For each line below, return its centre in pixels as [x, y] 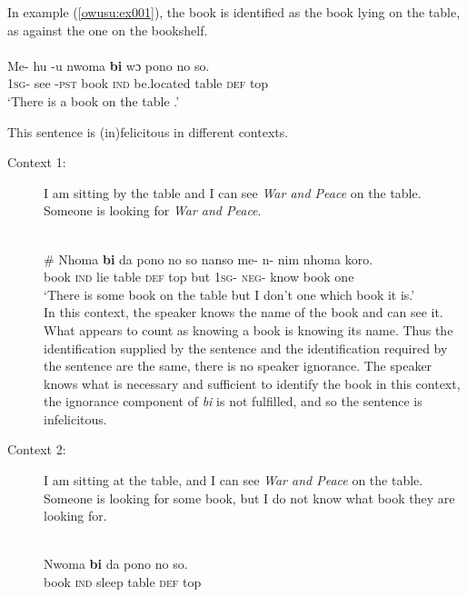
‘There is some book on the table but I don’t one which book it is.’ [229, 294]
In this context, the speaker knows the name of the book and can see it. [243, 312]
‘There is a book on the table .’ [94, 100]
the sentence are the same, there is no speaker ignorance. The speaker [238, 366]
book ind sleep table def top [123, 582]
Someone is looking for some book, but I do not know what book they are [249, 497]
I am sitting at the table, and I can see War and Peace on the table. [233, 480]
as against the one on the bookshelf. [108, 30]
